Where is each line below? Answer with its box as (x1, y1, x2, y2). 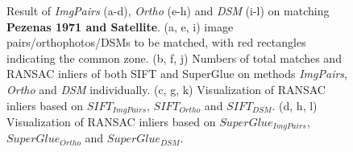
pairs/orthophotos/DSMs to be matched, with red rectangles (6, 34, 306, 51)
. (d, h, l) (272, 97, 318, 113)
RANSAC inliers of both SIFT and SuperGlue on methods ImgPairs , (6, 65, 347, 82)
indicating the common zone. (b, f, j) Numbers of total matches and (6, 49, 342, 66)
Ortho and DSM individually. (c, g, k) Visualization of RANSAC (6, 80, 326, 97)
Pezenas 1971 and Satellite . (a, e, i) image (6, 18, 234, 35)
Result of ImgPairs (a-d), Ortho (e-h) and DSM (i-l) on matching (6, 2, 330, 18)
